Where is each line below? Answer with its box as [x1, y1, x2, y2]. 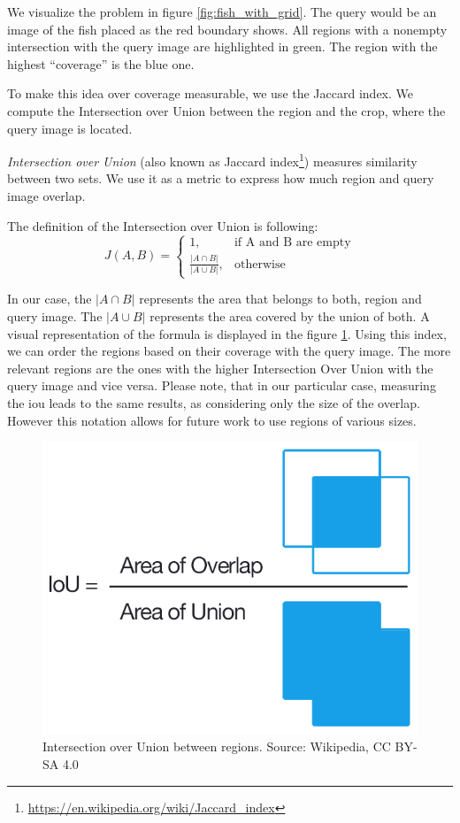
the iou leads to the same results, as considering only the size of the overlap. [7, 393, 420, 411]
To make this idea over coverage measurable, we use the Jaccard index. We [7, 84, 414, 103]
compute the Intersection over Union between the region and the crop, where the [7, 101, 446, 119]
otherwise [234, 258, 286, 271]
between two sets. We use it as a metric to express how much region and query [7, 169, 434, 188]
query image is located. [7, 119, 133, 137]
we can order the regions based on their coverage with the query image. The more [7, 342, 451, 360]
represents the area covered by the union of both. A [149, 306, 430, 325]
